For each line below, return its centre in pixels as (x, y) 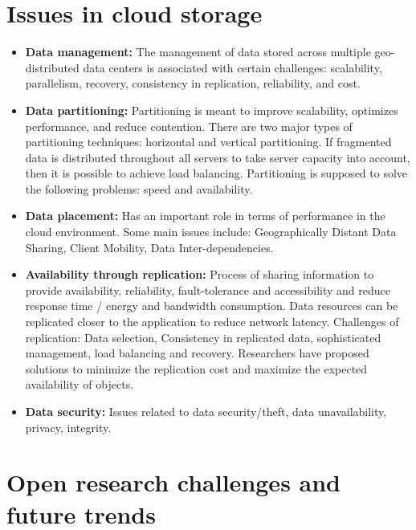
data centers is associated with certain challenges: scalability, (232, 67)
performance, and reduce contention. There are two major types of (189, 126)
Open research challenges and (173, 482)
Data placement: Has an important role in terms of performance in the (205, 216)
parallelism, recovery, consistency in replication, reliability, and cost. (193, 83)
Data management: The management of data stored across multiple (198, 52)
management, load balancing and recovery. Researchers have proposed (197, 353)
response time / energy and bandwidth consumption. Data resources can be (212, 306)
